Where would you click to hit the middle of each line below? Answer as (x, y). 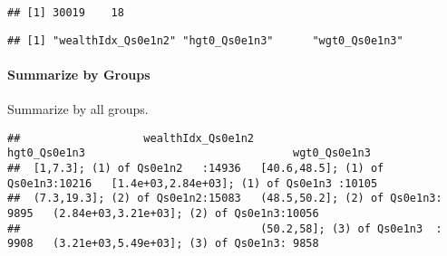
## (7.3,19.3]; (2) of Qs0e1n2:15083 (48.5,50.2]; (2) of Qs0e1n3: (225, 199)
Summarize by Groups (79, 74)
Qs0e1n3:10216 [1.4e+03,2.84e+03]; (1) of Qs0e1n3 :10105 (193, 183)
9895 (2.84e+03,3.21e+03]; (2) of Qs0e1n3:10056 (163, 213)
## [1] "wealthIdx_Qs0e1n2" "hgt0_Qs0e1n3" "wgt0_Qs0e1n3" (205, 40)
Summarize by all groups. (78, 109)
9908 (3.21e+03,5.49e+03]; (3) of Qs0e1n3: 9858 (163, 244)
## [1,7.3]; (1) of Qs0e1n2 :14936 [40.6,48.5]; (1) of (196, 169)
